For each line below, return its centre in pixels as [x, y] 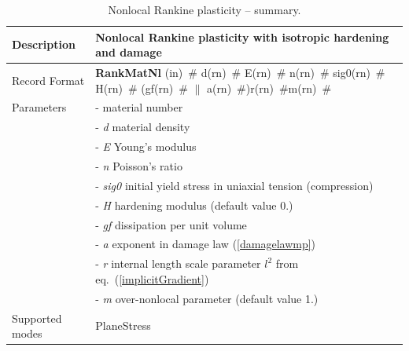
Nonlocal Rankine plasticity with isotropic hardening [242, 37]
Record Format [48, 80]
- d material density [143, 127]
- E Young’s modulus [146, 146]
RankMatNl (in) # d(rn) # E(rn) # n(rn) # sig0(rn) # [240, 73]
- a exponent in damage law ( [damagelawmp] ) [206, 244]
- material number [139, 107]
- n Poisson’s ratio [139, 166]
